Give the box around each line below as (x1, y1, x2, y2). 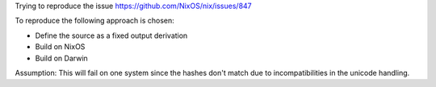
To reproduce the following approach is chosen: (15, 16, 175, 26)
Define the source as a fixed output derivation (35, 31, 188, 40)
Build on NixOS (35, 42, 86, 52)
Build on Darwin (35, 53, 88, 63)
